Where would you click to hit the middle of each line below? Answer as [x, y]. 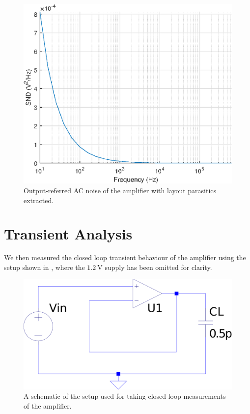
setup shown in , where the [44, 267]
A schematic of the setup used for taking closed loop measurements [125, 396]
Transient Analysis [68, 234]
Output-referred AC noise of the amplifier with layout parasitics [120, 190]
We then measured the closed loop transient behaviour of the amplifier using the [125, 257]
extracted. [39, 200]
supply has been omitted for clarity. [158, 267]
